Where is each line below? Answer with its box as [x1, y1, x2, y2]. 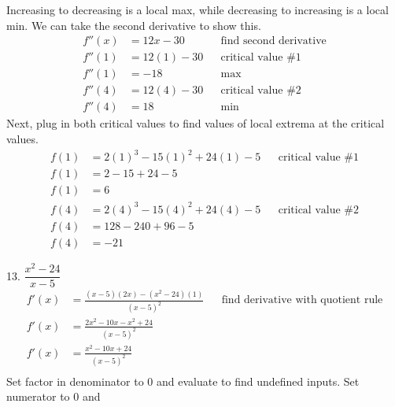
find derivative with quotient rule [221, 294, 383, 306]
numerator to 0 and [6, 388, 101, 405]
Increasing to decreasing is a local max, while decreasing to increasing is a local [6, 2, 389, 17]
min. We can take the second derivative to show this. [6, 17, 261, 33]
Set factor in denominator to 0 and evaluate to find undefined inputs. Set [6, 372, 360, 389]
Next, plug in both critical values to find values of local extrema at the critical [6, 115, 385, 131]
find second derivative [220, 35, 327, 47]
